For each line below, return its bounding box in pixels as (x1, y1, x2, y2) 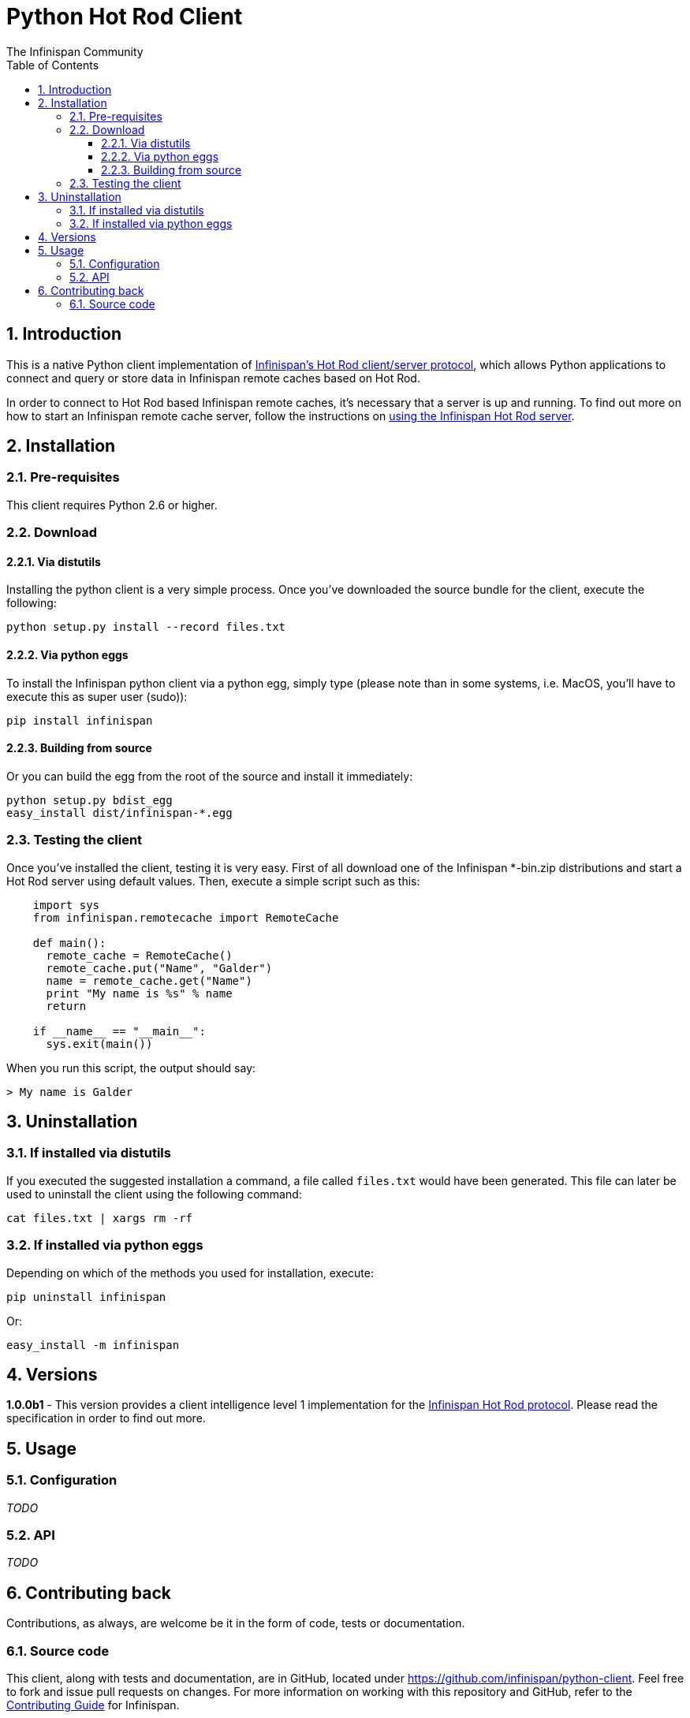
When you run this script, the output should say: (6, 1060, 256, 1075)
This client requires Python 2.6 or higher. (6, 498, 218, 512)
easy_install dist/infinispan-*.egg (6, 806, 233, 819)
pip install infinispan (6, 714, 153, 727)
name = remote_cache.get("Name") (46, 974, 252, 987)
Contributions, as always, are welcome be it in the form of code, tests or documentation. (6, 1616, 465, 1630)
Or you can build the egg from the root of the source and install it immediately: (6, 769, 413, 783)
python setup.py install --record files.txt (6, 620, 286, 634)
